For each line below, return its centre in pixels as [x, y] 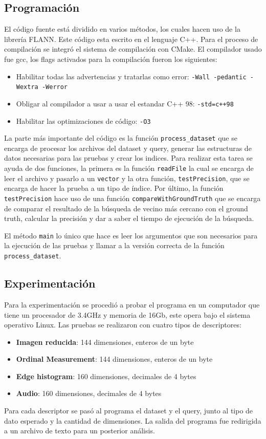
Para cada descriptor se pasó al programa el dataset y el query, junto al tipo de [129, 411]
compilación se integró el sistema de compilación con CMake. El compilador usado [133, 49]
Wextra [27, 87]
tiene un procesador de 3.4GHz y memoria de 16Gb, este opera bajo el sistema [127, 314]
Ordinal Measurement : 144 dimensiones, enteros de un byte [114, 359]
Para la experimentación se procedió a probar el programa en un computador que [132, 304]
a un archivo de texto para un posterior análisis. [80, 431]
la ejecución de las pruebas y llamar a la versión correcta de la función [114, 245]
